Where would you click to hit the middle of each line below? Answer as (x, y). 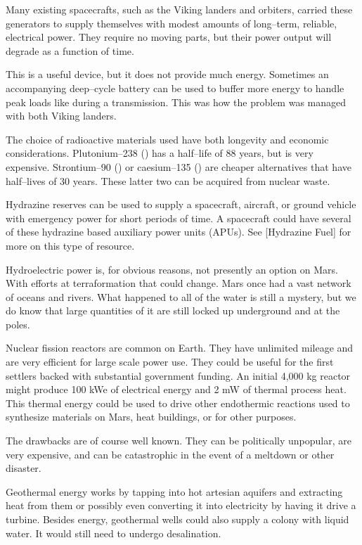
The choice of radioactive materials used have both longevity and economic (167, 139)
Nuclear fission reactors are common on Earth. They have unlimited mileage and (180, 348)
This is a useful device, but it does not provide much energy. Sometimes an (167, 74)
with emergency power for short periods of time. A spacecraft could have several (179, 218)
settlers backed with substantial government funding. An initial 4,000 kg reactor (178, 375)
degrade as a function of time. (70, 50)
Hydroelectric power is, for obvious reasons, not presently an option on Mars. (172, 269)
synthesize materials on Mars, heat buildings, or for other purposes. (151, 417)
